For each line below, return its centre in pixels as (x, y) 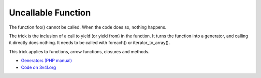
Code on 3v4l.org (38, 67)
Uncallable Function (50, 13)
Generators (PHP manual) (46, 61)
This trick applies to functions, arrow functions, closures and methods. (79, 51)
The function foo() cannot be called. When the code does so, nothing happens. (88, 27)
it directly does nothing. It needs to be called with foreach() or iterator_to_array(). (89, 43)
